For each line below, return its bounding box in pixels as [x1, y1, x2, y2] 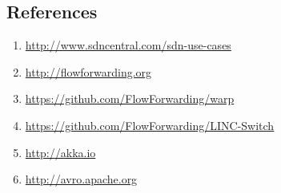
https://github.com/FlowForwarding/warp [25, 90, 235, 107]
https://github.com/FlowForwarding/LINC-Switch [25, 116, 275, 133]
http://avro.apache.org [25, 171, 138, 187]
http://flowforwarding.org [25, 63, 152, 80]
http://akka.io [25, 144, 96, 160]
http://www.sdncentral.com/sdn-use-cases [25, 37, 231, 53]
